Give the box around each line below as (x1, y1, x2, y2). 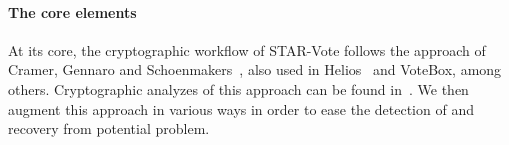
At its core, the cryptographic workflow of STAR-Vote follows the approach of (8, 39, 486, 60)
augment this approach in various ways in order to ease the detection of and (8, 98, 474, 119)
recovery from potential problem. (8, 118, 210, 139)
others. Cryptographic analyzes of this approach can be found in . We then (8, 78, 469, 99)
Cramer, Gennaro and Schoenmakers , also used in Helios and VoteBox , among (8, 59, 502, 80)
